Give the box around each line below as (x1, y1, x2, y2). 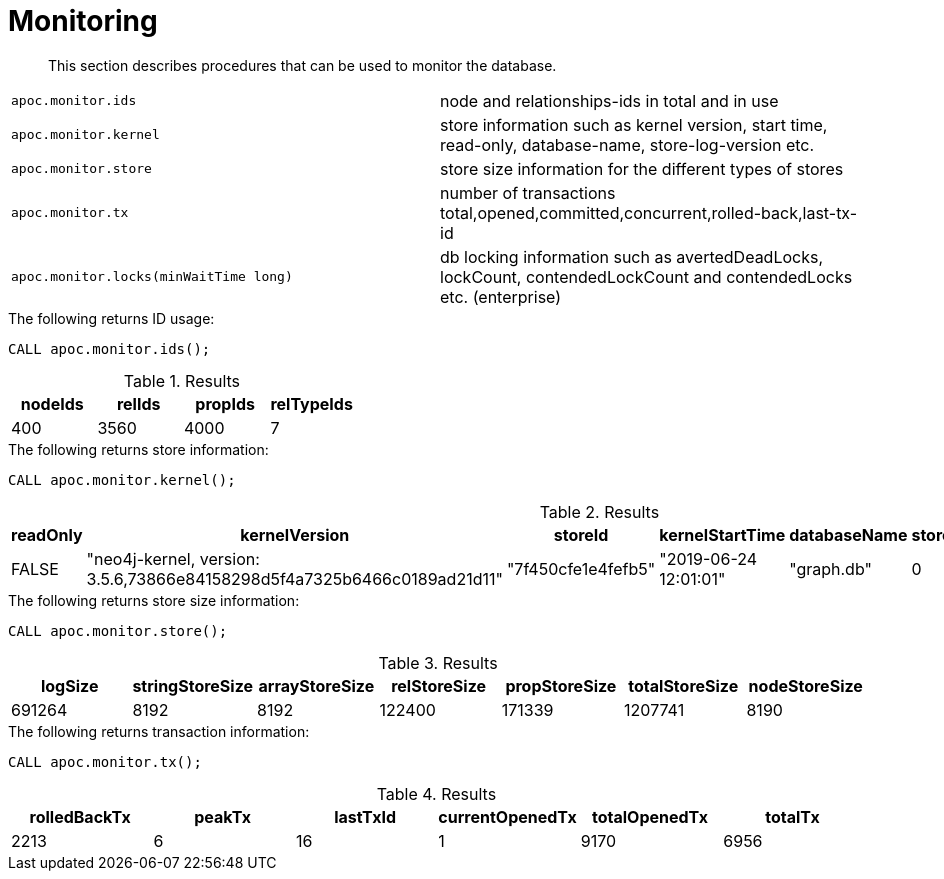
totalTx (765, 806, 820, 827)
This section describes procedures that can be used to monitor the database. (48, 56, 557, 74)
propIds (195, 393, 255, 414)
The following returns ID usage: (8, 309, 215, 327)
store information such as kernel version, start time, (440, 114, 828, 135)
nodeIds (20, 393, 84, 414)
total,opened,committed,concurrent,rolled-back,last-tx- (440, 202, 858, 223)
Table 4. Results (376, 783, 497, 804)
